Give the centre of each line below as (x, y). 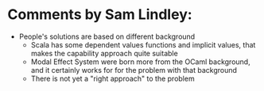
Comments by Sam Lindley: (100, 15)
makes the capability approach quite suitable (104, 53)
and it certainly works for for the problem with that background (134, 70)
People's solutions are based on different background (107, 36)
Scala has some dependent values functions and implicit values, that (143, 44)
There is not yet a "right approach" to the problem (113, 78)
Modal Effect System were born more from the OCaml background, (141, 62)
